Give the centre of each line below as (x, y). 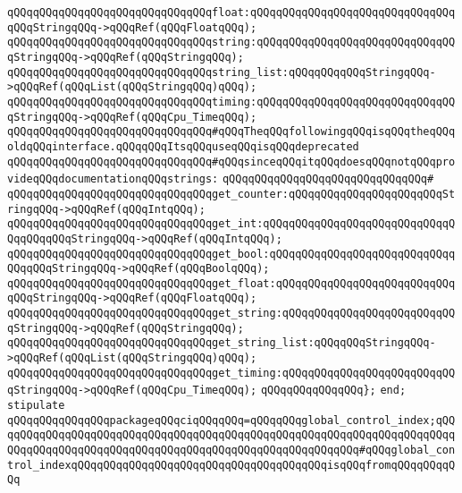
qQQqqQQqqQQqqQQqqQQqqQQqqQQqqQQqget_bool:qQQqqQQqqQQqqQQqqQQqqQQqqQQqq (231, 254)
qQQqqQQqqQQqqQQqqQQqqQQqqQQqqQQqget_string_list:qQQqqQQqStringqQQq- (222, 343)
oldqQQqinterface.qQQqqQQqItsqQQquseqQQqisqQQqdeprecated (183, 146)
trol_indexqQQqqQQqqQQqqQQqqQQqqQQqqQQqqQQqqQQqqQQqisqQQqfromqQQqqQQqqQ (231, 465)
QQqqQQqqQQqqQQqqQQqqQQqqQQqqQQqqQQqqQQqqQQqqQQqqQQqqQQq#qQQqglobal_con (231, 450)
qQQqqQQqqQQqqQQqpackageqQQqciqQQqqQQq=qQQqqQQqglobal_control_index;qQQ (231, 420)
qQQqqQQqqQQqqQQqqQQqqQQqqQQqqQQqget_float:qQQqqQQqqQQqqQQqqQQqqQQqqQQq (231, 283)
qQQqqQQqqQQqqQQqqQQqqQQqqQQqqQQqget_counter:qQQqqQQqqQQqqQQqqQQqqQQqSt (231, 194)
